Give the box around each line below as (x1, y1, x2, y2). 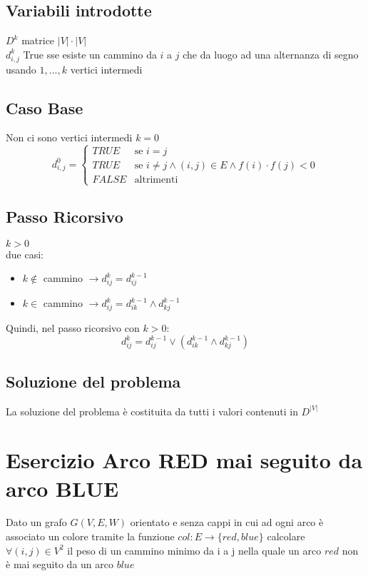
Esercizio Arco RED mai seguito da (6, 445, 363, 475)
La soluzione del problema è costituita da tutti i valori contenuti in (6, 403, 298, 418)
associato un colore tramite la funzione (6, 529, 175, 544)
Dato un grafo (6, 515, 67, 530)
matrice (21, 33, 55, 48)
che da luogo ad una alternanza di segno (183, 46, 359, 61)
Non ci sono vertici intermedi (6, 130, 133, 145)
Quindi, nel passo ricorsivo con (6, 320, 140, 335)
